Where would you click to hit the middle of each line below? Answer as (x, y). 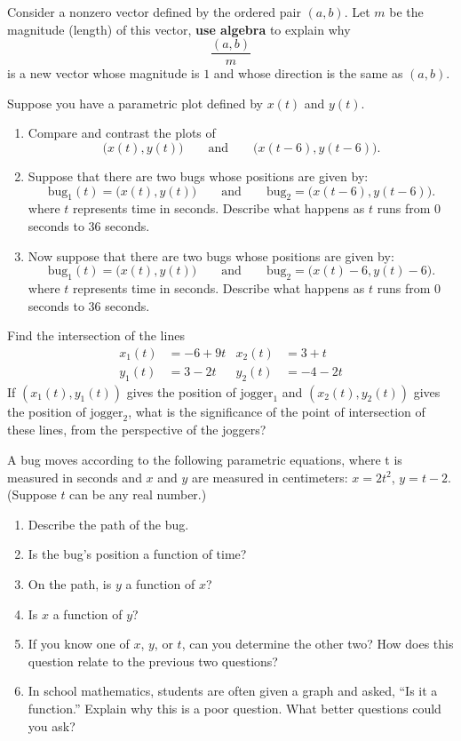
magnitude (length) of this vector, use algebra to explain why (179, 29)
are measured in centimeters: (270, 477)
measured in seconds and (75, 477)
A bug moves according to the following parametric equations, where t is (205, 460)
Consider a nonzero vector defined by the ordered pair (154, 12)
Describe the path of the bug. (108, 524)
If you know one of (79, 644)
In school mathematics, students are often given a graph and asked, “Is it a (233, 691)
